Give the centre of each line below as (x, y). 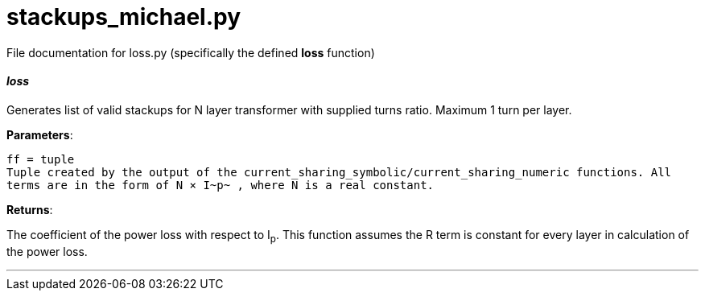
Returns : (30, 209)
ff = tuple (41, 159)
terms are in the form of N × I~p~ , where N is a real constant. (221, 185)
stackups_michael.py (124, 17)
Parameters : (40, 134)
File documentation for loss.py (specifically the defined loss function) (191, 52)
